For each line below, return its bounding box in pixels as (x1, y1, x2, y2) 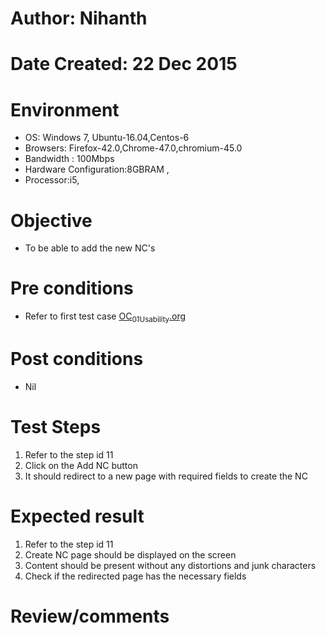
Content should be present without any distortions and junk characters (24, 559, 317, 571)
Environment (10, 98, 120, 121)
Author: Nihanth (10, 7, 148, 30)
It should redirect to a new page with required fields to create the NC (24, 470, 308, 482)
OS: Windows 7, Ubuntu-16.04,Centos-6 (24, 132, 190, 144)
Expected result (10, 505, 145, 528)
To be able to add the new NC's (24, 242, 156, 254)
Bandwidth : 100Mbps (24, 153, 115, 165)
